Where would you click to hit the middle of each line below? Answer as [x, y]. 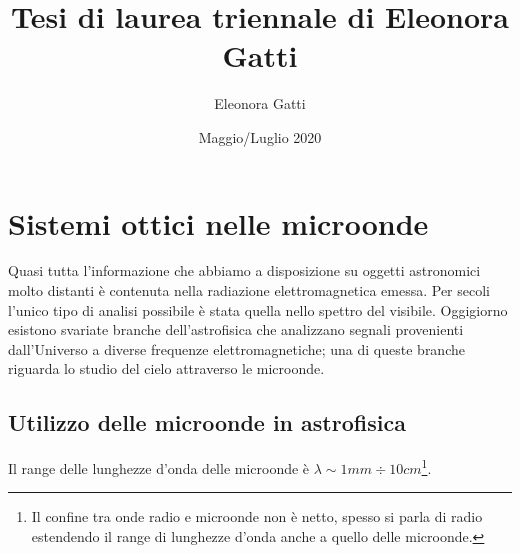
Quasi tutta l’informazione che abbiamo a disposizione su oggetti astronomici [244, 270]
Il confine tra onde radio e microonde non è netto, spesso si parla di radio [257, 516]
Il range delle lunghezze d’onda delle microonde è [159, 467]
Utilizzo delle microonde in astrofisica [207, 422]
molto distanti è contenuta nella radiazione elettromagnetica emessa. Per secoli [249, 290]
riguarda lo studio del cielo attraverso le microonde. [166, 368]
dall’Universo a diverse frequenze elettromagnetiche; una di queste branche [236, 348]
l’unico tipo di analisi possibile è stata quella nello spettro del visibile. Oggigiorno [258, 309]
